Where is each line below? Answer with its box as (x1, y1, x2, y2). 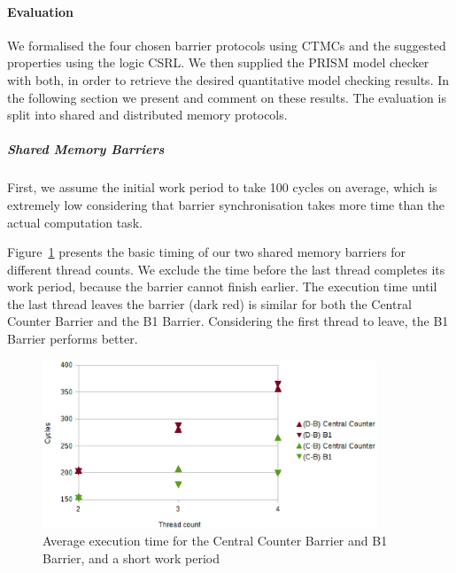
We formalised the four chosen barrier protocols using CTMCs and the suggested (7, 35, 446, 54)
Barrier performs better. (7, 329, 138, 348)
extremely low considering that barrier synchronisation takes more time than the (7, 195, 445, 213)
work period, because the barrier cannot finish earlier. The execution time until (7, 277, 437, 296)
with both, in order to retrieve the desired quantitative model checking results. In (7, 70, 450, 89)
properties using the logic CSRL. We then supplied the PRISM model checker (7, 53, 429, 72)
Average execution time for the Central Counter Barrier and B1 (43, 531, 388, 550)
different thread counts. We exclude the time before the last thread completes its (7, 259, 445, 278)
